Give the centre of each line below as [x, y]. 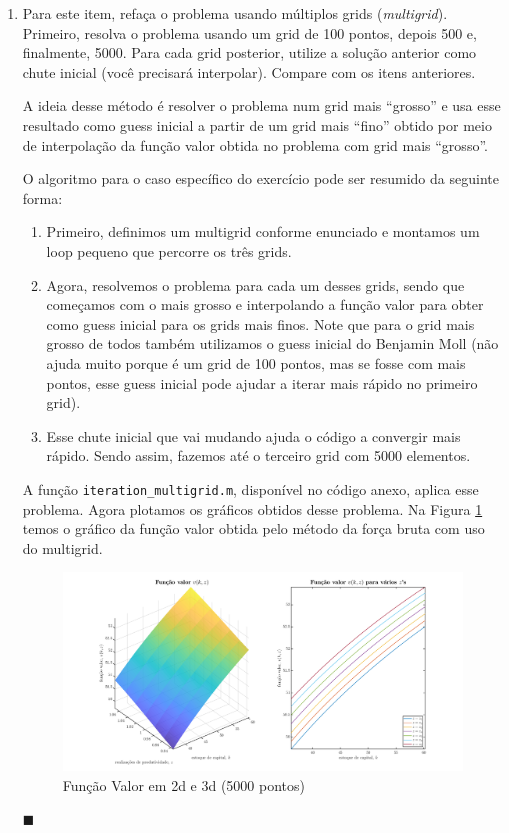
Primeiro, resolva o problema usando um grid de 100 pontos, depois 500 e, [249, 32]
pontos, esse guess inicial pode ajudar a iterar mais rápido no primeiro [262, 382]
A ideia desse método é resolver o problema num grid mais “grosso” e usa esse [261, 105]
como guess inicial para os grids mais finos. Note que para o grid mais [260, 323]
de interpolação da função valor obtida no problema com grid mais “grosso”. [255, 144]
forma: [42, 197]
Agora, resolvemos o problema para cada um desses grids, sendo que [255, 284]
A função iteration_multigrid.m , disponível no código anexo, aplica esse [250, 488]
